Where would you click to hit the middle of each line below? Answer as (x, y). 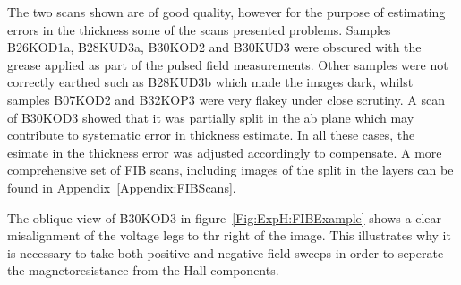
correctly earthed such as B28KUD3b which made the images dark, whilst (210, 82)
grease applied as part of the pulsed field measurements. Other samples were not (228, 64)
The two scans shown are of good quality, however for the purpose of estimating (226, 12)
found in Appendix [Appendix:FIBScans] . (122, 187)
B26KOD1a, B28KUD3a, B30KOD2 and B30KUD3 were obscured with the (214, 47)
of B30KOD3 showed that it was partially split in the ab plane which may (211, 117)
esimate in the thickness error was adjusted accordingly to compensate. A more (225, 152)
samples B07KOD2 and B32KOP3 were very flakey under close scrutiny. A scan (226, 99)
